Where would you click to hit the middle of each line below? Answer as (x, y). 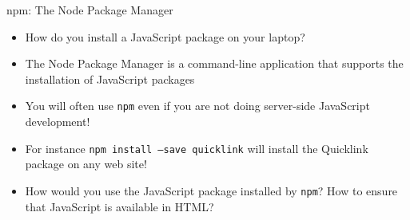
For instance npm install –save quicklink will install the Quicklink (197, 148)
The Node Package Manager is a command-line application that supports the (214, 63)
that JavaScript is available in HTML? (119, 206)
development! (58, 122)
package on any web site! (86, 164)
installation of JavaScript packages (110, 79)
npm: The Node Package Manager (90, 10)
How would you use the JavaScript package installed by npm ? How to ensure (211, 190)
